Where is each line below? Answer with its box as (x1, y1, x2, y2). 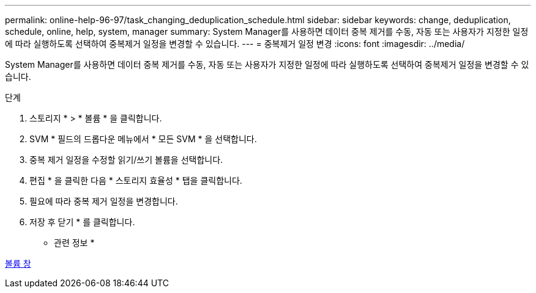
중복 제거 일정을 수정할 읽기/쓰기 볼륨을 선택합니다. (29, 154, 223, 165)
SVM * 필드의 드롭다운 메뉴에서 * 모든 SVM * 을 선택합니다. (29, 134, 257, 144)
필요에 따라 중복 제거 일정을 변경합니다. (29, 196, 178, 206)
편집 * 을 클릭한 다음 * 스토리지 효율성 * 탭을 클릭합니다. (29, 175, 242, 186)
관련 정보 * (54, 237, 95, 248)
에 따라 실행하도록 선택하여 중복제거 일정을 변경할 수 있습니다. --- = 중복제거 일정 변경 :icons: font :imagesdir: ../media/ (5, 38, 465, 49)
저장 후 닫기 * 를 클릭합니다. (29, 217, 135, 227)
